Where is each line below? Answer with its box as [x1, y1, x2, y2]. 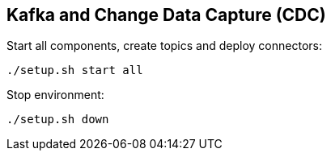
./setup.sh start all [6, 64, 143, 77]
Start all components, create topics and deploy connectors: [6, 39, 322, 53]
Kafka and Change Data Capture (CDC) [6, 5, 326, 25]
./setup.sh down [6, 113, 109, 126]
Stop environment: [6, 88, 104, 102]
